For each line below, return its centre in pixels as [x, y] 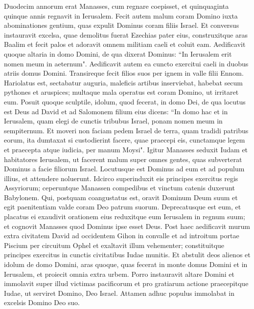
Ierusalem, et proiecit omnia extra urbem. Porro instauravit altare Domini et [119, 274]
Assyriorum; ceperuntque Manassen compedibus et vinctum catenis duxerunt [119, 188]
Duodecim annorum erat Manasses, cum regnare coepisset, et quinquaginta [116, 6]
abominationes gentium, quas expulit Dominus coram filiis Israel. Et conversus [122, 25]
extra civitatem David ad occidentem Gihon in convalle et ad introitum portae [122, 236]
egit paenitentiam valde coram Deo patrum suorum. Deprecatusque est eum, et [123, 207]
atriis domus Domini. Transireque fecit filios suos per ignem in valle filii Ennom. [124, 73]
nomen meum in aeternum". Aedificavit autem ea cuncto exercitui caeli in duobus [126, 63]
